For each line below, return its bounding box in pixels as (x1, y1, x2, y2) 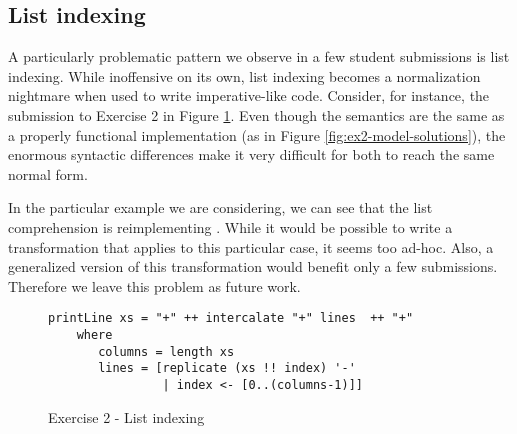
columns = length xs (98, 344, 235, 359)
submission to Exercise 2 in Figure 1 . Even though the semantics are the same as (8, 104, 505, 125)
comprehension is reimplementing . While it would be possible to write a (8, 216, 453, 237)
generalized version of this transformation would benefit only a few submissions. (8, 256, 498, 277)
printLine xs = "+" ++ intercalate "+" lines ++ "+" (48, 311, 414, 326)
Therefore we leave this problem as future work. (8, 275, 301, 296)
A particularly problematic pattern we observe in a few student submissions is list (8, 46, 510, 67)
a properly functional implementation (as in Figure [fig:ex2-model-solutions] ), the (8, 124, 506, 145)
